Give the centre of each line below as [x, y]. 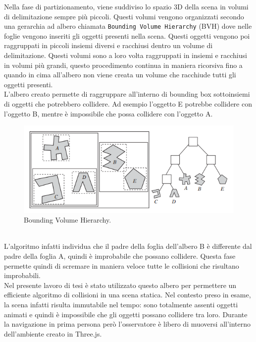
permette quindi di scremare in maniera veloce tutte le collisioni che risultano [122, 265]
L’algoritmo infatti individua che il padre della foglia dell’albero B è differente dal [128, 246]
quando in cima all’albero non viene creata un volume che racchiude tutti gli [120, 75]
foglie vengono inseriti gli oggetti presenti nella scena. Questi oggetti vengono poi [127, 35]
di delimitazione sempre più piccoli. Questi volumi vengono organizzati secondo [124, 16]
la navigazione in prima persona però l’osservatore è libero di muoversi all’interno [128, 324]
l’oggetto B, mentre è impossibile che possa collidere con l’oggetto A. [108, 113]
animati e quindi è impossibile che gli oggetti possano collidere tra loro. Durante [126, 314]
